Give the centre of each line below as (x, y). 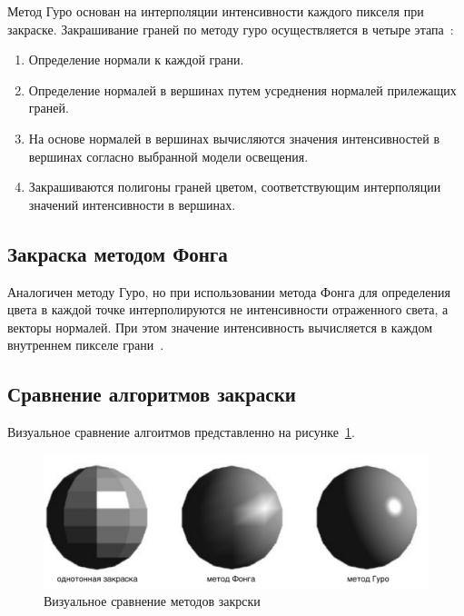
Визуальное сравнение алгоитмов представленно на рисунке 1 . (181, 432)
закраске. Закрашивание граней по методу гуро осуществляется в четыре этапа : (231, 29)
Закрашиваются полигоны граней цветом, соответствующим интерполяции (235, 187)
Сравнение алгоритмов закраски (152, 394)
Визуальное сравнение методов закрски (152, 601)
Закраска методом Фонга (118, 253)
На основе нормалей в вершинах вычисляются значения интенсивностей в (234, 138)
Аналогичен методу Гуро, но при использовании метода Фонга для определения (229, 291)
